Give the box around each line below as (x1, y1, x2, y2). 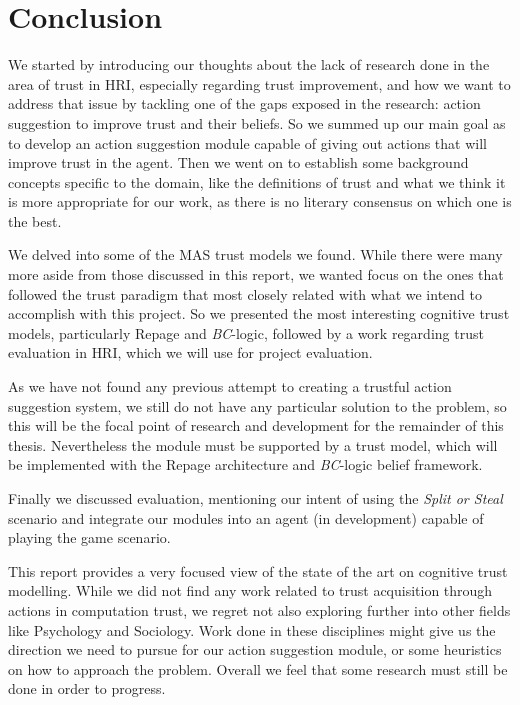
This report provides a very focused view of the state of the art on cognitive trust (8, 560, 508, 581)
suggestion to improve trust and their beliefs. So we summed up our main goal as (8, 112, 506, 133)
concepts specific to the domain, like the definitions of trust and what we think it (8, 171, 506, 192)
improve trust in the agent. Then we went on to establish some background (8, 152, 469, 173)
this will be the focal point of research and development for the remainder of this (8, 415, 504, 436)
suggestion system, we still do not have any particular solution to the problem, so (8, 395, 507, 416)
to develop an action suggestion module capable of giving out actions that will (8, 132, 487, 153)
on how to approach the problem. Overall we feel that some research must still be (8, 658, 508, 679)
